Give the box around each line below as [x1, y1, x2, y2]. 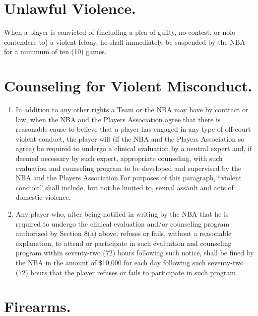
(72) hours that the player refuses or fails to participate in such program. [15, 267, 238, 277]
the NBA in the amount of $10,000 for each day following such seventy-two [15, 257, 244, 267]
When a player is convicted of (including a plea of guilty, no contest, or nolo [4, 27, 236, 37]
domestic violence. [15, 192, 71, 202]
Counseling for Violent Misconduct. [4, 76, 253, 96]
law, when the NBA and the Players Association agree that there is [15, 114, 221, 124]
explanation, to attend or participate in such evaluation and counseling [15, 237, 232, 248]
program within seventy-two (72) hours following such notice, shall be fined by [15, 247, 254, 258]
